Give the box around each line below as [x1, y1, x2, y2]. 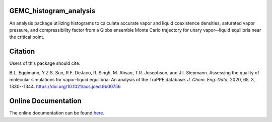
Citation [9, 47, 35, 56]
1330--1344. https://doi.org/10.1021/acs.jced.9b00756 [9, 83, 121, 90]
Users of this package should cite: [9, 60, 81, 66]
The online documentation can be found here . [9, 110, 105, 116]
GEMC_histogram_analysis [9, 7, 96, 15]
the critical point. [9, 34, 45, 40]
